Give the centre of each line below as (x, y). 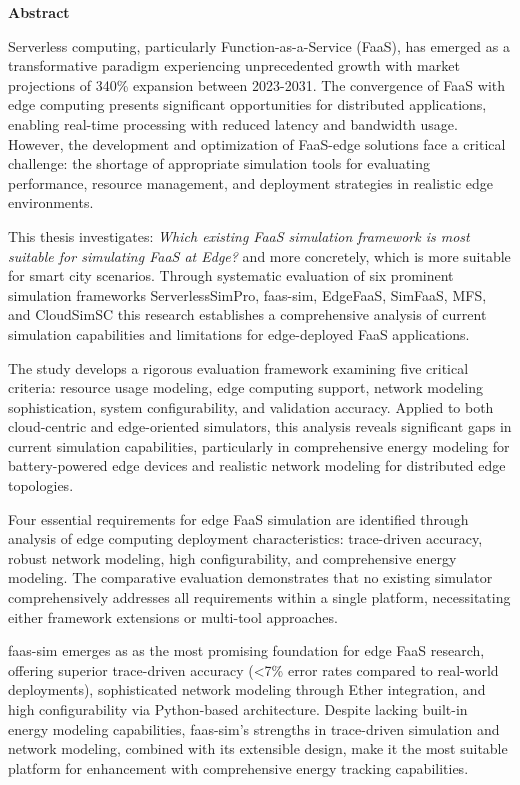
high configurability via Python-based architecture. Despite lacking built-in (238, 709)
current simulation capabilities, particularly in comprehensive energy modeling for (259, 445)
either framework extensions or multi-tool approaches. (173, 616)
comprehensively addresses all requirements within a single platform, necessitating (259, 597)
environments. (51, 202)
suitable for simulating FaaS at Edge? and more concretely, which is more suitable (259, 255)
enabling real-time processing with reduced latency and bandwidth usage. (233, 123)
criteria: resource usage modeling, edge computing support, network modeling (245, 387)
